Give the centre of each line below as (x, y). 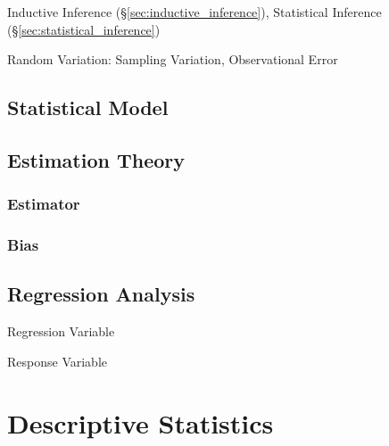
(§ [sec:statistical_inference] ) (84, 29)
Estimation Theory (96, 159)
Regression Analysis (101, 294)
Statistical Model (88, 107)
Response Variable (57, 361)
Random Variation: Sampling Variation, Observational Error (173, 59)
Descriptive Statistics (141, 422)
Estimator (44, 204)
